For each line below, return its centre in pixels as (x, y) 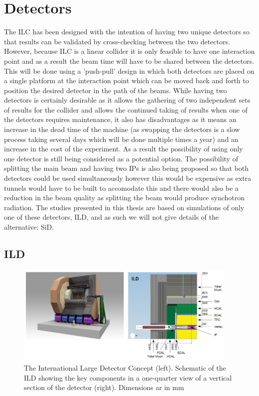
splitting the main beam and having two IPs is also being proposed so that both (127, 168)
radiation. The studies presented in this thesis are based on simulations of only (124, 207)
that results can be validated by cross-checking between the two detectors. (117, 41)
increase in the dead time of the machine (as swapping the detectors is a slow (122, 129)
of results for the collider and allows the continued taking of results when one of (126, 109)
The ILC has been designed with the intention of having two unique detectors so (127, 32)
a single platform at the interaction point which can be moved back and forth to (127, 80)
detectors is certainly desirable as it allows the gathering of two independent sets (127, 100)
